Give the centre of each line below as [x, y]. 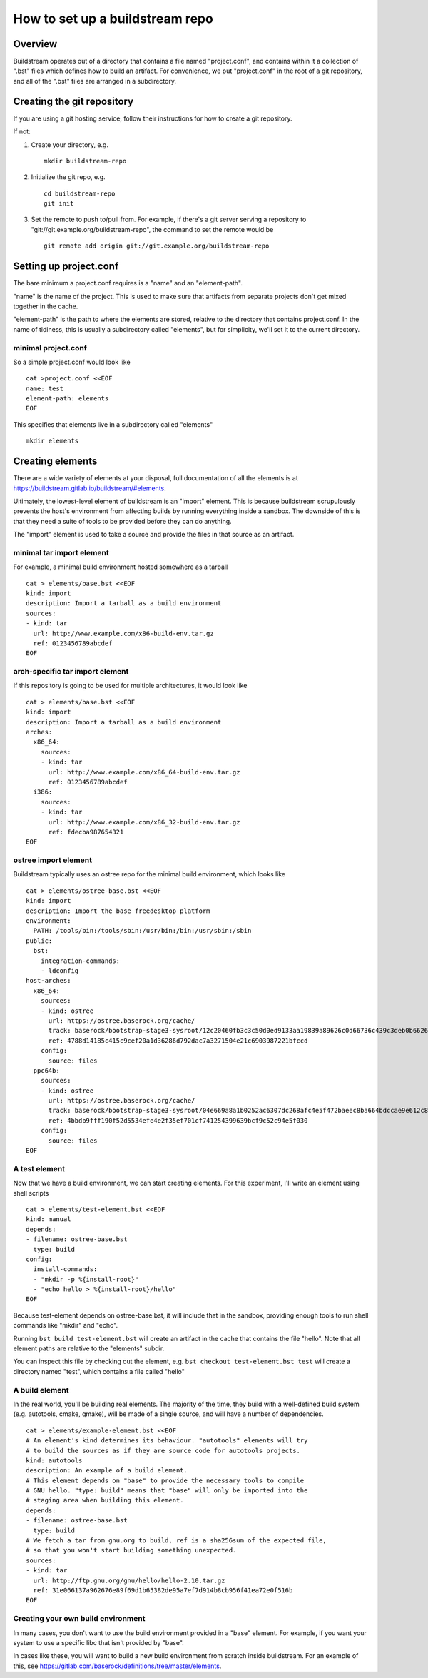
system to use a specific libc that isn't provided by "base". [99, 1642]
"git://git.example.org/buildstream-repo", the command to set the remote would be [152, 229]
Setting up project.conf [66, 267]
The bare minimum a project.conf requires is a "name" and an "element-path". [128, 283]
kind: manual [49, 1219]
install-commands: [65, 1269]
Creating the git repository [73, 101]
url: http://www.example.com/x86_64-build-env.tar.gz [144, 772]
